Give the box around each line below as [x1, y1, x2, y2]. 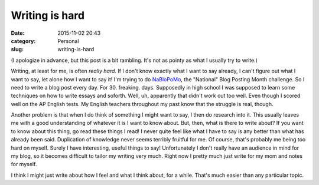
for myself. [11, 161, 37, 168]
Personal [57, 37, 79, 44]
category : [11, 37, 36, 44]
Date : [11, 29, 25, 37]
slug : [11, 46, 24, 53]
